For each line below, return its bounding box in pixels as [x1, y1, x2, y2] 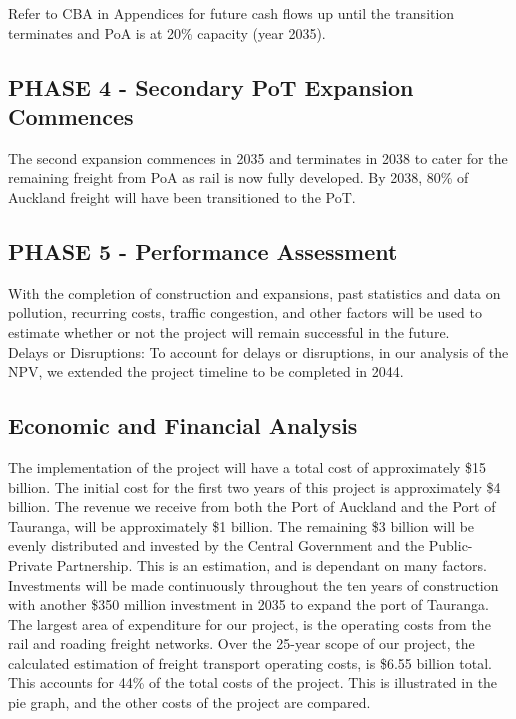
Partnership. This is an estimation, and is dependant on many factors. [56, 554, 487, 575]
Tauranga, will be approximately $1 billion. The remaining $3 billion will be [8, 515, 475, 536]
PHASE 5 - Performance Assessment [8, 235, 398, 266]
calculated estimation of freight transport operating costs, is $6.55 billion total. [8, 652, 492, 673]
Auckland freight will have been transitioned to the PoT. [8, 186, 356, 207]
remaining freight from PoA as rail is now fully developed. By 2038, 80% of [8, 167, 469, 188]
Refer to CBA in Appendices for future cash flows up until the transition [8, 3, 455, 23]
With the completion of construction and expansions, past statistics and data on [8, 282, 501, 303]
